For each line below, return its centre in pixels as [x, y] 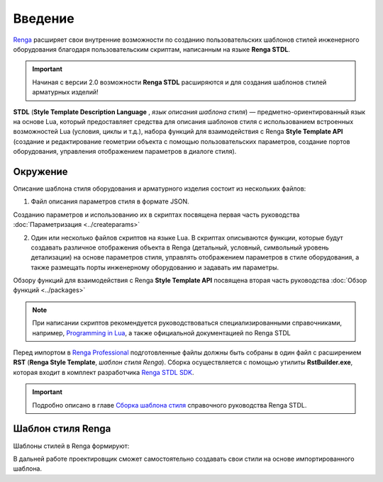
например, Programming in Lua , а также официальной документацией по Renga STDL [161, 332]
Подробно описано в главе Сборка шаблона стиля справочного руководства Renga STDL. [170, 405]
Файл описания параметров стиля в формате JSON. [110, 201]
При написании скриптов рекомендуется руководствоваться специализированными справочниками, [187, 323]
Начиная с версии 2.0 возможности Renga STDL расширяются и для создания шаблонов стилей [179, 82]
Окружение [40, 171]
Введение [44, 18]
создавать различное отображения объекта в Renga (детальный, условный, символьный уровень [180, 247]
